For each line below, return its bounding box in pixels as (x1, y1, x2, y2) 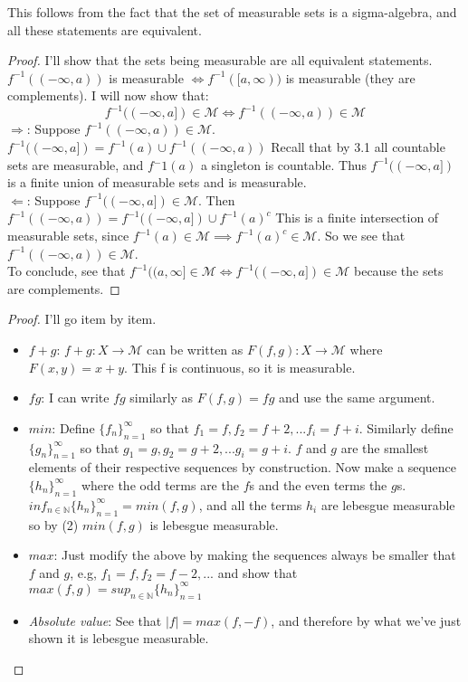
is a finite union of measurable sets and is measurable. (7, 173, 307, 192)
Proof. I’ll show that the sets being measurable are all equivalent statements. (7, 51, 433, 70)
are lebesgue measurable (320, 495, 455, 514)
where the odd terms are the (81, 475, 239, 494)
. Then (197, 190, 235, 209)
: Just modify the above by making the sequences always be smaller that (53, 545, 456, 564)
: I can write (41, 388, 110, 407)
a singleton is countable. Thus (200, 155, 367, 174)
